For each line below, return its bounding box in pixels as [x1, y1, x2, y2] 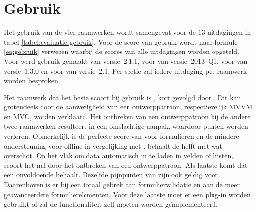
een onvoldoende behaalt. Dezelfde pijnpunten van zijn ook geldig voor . [4, 169, 222, 180]
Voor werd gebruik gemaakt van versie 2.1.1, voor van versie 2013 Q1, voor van [4, 55, 248, 66]
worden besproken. [4, 75, 60, 86]
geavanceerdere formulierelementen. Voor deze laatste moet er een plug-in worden [4, 189, 251, 199]
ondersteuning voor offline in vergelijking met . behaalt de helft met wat [4, 140, 222, 151]
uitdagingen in [207, 27, 251, 37]
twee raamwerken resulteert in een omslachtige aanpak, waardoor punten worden [4, 121, 248, 131]
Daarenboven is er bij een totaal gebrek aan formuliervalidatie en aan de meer [4, 179, 240, 190]
